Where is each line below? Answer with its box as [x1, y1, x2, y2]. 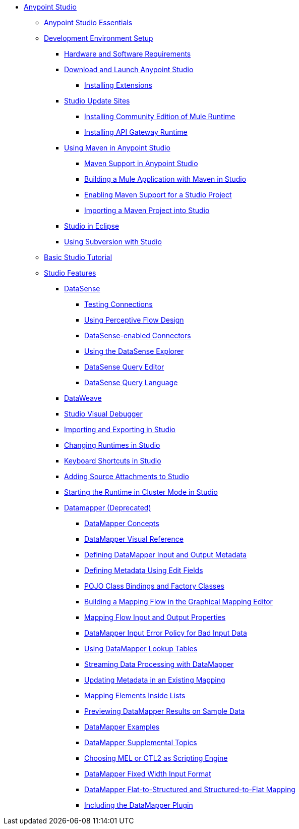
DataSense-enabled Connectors [84, 331, 191, 340]
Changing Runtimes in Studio [64, 441, 160, 449]
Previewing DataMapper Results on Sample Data [84, 707, 245, 715]
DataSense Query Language [84, 378, 178, 387]
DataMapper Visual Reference [84, 535, 184, 543]
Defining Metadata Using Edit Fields [84, 566, 203, 575]
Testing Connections [84, 300, 153, 308]
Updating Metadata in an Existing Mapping [84, 676, 225, 684]
